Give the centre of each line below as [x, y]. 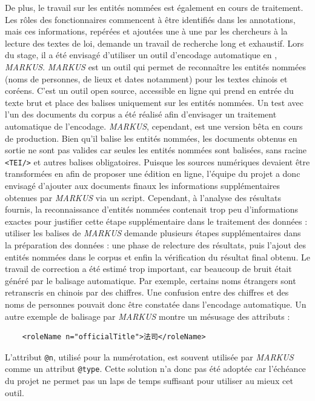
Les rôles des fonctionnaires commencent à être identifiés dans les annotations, [150, 19]
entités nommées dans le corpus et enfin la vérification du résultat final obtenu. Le [157, 257]
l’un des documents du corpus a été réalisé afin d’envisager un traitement [141, 114]
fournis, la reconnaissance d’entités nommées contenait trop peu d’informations [152, 209]
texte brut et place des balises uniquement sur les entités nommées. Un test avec [154, 102]
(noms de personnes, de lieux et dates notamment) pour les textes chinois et [146, 78]
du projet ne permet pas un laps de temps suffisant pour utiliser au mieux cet [149, 380]
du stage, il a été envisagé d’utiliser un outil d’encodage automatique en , [141, 55]
